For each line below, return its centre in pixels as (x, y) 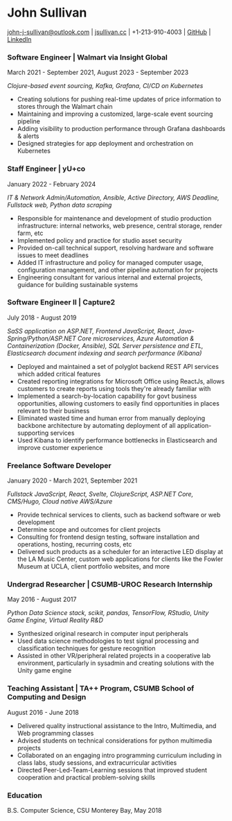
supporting (33, 433)
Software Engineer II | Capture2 (61, 302)
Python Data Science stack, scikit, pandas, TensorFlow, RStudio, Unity (108, 613)
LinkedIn (19, 39)
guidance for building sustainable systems (78, 284)
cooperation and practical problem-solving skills (86, 777)
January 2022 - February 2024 (52, 184)
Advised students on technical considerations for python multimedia (115, 741)
